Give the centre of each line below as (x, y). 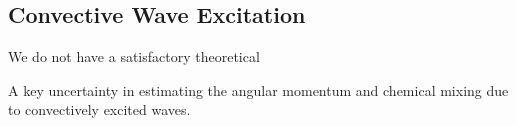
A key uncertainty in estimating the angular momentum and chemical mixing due (258, 89)
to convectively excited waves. (99, 109)
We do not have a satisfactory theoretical (134, 56)
